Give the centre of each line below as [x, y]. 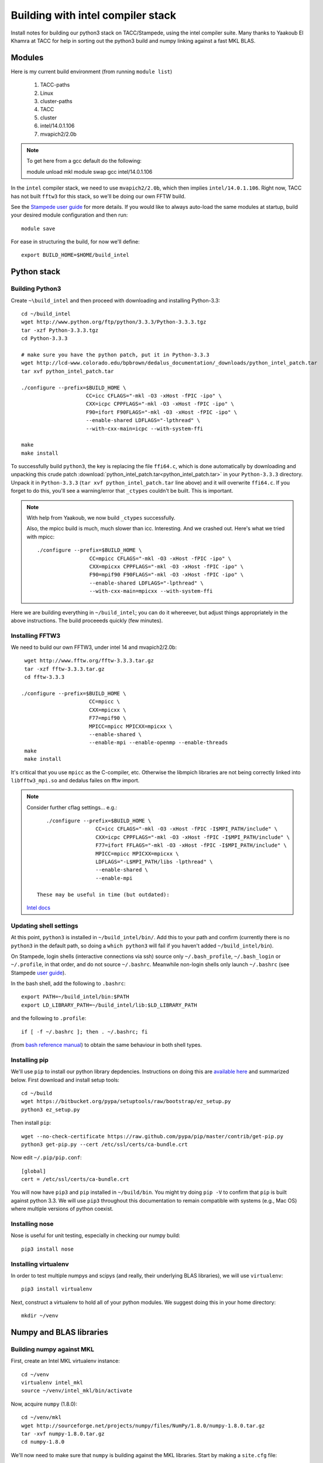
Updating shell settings [44, 926]
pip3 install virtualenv [57, 1289]
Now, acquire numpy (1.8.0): [44, 1404]
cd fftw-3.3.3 [44, 677]
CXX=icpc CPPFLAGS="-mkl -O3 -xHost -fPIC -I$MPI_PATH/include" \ [193, 837]
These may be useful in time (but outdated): [103, 894]
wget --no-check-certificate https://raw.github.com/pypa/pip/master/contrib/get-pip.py [152, 1136]
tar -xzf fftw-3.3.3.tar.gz [64, 669]
